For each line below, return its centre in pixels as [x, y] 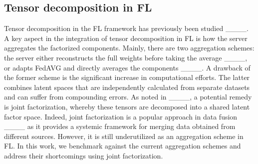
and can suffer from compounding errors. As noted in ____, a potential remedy [128, 97]
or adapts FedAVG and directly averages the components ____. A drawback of [127, 67]
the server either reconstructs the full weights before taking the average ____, [126, 57]
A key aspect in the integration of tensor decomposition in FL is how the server [126, 38]
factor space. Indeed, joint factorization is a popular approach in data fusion [121, 116]
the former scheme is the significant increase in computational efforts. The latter [127, 77]
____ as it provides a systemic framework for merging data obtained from [120, 126]
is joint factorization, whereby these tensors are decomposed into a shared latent [127, 106]
